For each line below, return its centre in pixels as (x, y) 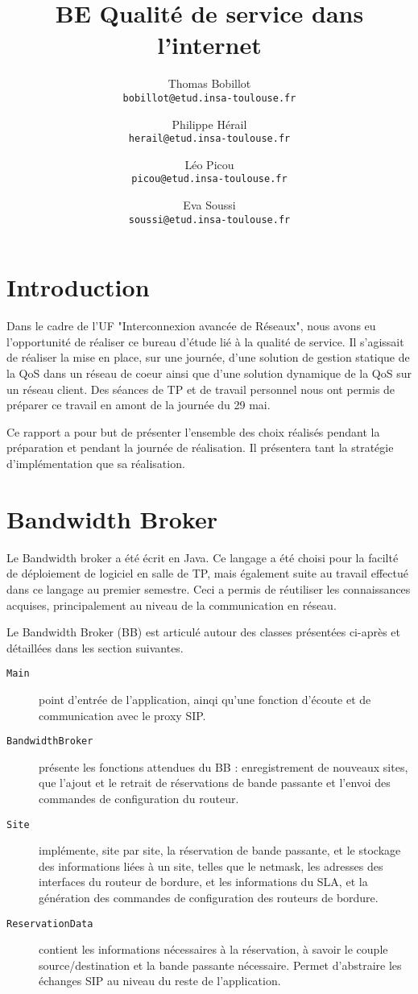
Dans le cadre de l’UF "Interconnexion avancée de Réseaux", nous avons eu (191, 326)
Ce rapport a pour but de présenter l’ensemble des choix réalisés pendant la (193, 431)
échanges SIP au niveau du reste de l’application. (160, 981)
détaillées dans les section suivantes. (95, 647)
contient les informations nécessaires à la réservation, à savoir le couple (213, 949)
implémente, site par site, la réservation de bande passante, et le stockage (220, 850)
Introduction (78, 287)
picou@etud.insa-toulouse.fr (209, 179)
